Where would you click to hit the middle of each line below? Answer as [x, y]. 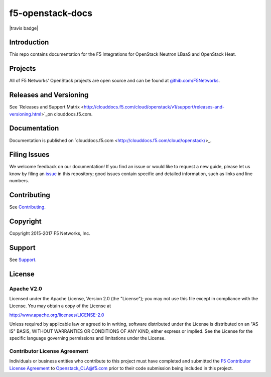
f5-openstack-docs [51, 13]
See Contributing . [28, 207]
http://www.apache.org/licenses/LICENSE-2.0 [57, 315]
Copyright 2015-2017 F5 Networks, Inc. [50, 233]
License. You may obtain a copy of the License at [60, 306]
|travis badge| [24, 28]
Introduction [29, 42]
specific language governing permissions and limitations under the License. [87, 338]
